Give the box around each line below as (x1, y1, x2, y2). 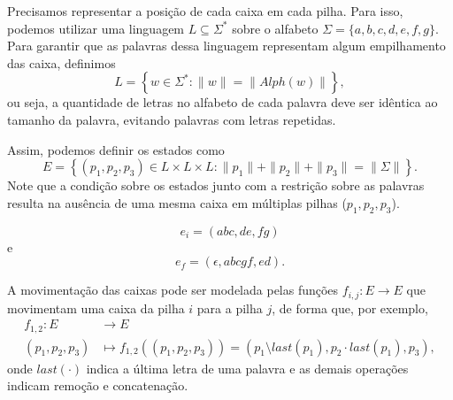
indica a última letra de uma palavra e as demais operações (86, 358, 409, 377)
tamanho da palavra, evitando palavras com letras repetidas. (7, 110, 336, 128)
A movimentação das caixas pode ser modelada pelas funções (7, 281, 339, 299)
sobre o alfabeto (232, 19, 319, 37)
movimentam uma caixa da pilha (7, 298, 185, 317)
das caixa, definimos (7, 53, 116, 72)
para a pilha (196, 298, 263, 317)
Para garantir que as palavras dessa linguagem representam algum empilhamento (7, 36, 446, 55)
